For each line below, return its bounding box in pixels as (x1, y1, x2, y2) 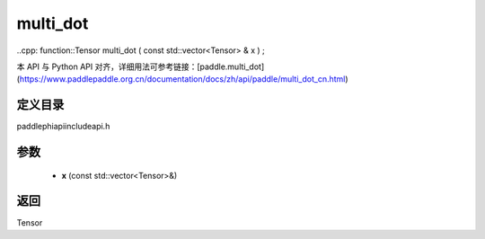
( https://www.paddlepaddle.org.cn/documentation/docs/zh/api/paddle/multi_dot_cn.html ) (16, 74, 349, 84)
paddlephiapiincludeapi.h (16, 121, 110, 132)
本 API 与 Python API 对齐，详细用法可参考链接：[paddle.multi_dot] (16, 61, 265, 72)
